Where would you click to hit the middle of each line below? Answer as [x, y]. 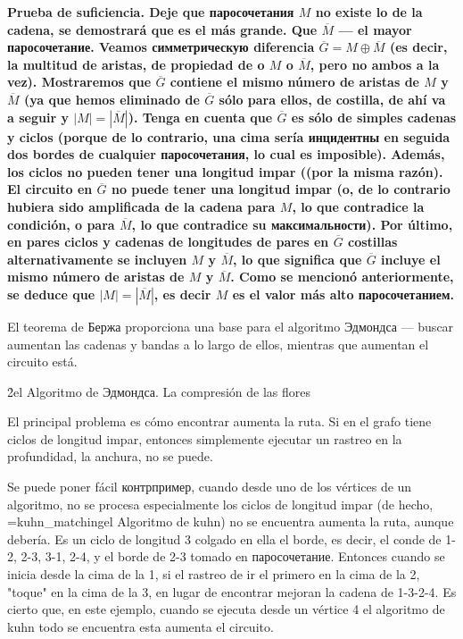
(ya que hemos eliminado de [112, 99]
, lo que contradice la [358, 206]
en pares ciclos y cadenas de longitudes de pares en [168, 242]
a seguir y [38, 117]
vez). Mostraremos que [79, 82]
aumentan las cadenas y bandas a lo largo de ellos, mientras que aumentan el [218, 344]
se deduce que [51, 294]
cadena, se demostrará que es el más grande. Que [162, 29]
